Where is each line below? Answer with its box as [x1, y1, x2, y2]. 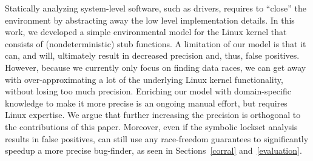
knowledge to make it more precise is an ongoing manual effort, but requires [5, 96, 288, 109]
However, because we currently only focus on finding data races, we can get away [5, 61, 306, 73]
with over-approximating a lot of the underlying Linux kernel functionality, [5, 73, 283, 85]
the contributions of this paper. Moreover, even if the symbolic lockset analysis [5, 120, 298, 133]
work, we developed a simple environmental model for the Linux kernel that [5, 25, 287, 38]
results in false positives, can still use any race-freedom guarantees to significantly [5, 132, 309, 145]
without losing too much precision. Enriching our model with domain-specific [5, 85, 291, 97]
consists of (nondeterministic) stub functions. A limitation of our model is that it [5, 37, 306, 50]
